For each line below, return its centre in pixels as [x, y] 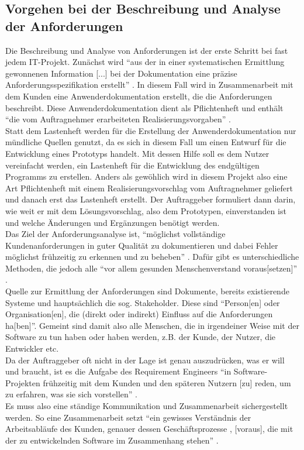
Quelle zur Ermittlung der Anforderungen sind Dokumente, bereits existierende [147, 291]
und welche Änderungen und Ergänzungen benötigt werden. [113, 222]
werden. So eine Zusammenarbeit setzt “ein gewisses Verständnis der [128, 417]
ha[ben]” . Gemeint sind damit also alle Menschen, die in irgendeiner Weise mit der [152, 325]
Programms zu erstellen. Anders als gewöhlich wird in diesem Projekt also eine [146, 176]
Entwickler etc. [32, 348]
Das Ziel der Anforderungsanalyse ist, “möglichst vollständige [115, 234]
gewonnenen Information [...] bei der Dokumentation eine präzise [121, 73]
